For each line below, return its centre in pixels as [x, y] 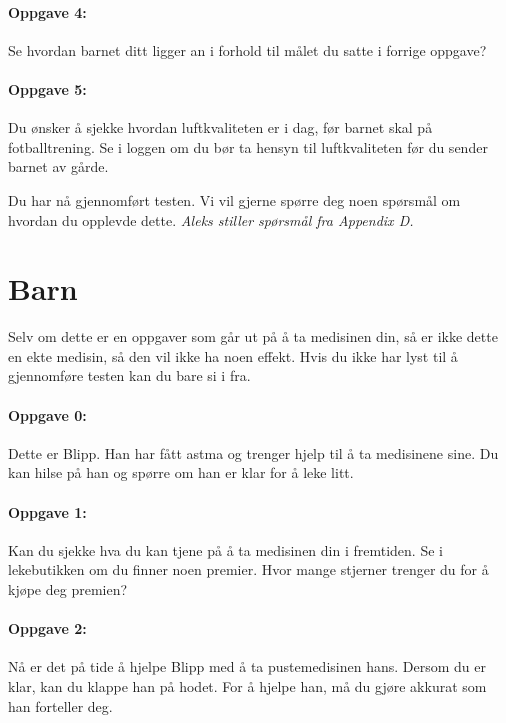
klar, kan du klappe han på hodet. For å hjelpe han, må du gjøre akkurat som [247, 686]
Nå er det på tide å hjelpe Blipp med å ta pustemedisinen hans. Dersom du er [247, 666]
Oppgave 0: [47, 414]
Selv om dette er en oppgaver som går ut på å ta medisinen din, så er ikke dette [253, 336]
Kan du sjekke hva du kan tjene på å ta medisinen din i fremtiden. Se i [225, 549]
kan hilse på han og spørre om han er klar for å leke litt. [181, 472]
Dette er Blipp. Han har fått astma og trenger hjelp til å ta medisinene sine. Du [253, 452]
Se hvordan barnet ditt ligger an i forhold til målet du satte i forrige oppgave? [247, 49]
